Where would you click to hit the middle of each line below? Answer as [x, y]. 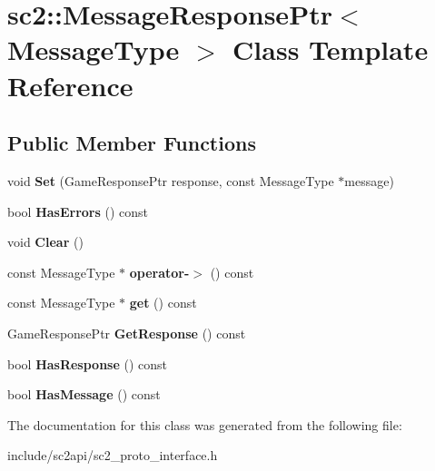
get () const [163, 303]
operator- [159, 272]
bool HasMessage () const [84, 394]
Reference [70, 85]
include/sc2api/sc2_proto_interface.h [113, 455]
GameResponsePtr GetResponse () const [127, 333]
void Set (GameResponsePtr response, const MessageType [171, 180]
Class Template [331, 49]
